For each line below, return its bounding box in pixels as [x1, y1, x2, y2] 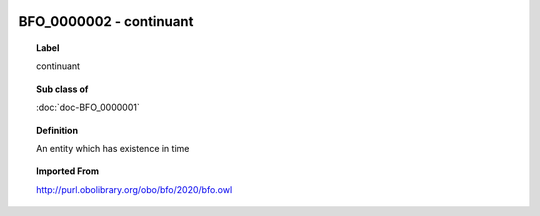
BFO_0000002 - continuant [18, 13, 194, 30]
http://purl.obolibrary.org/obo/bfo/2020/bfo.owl [36, 183, 233, 195]
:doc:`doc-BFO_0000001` [36, 101, 140, 114]
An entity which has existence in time [36, 142, 190, 154]
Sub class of [36, 83, 89, 95]
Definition [36, 124, 79, 136]
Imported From [36, 165, 100, 177]
